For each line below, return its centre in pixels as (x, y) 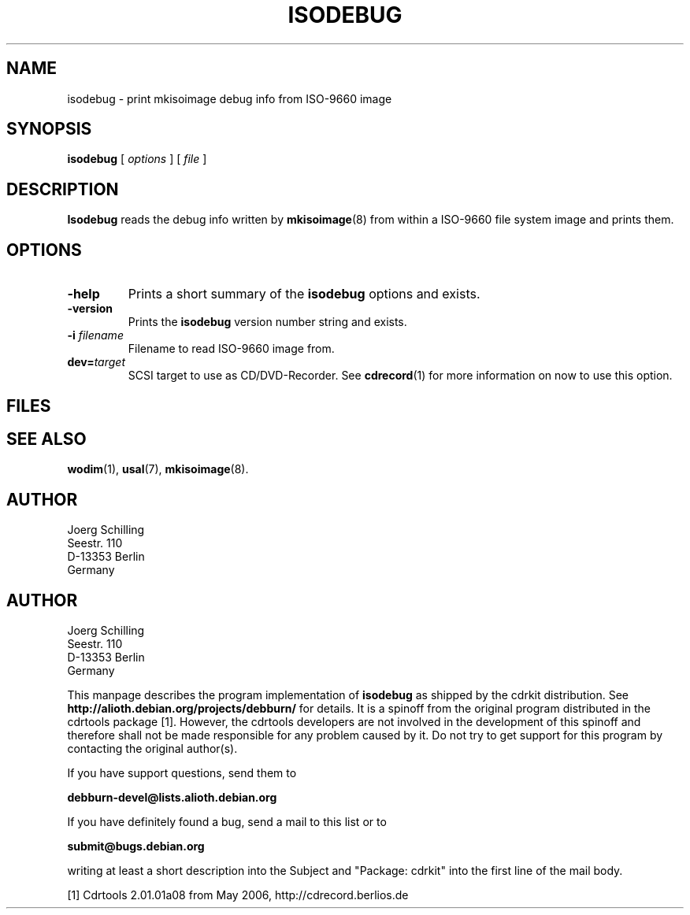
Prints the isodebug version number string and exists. (267, 322)
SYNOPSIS (49, 129)
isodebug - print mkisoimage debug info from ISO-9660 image (230, 98)
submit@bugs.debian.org (136, 846)
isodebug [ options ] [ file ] (137, 159)
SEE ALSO (46, 439)
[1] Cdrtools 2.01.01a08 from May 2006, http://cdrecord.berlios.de (238, 895)
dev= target (96, 362)
